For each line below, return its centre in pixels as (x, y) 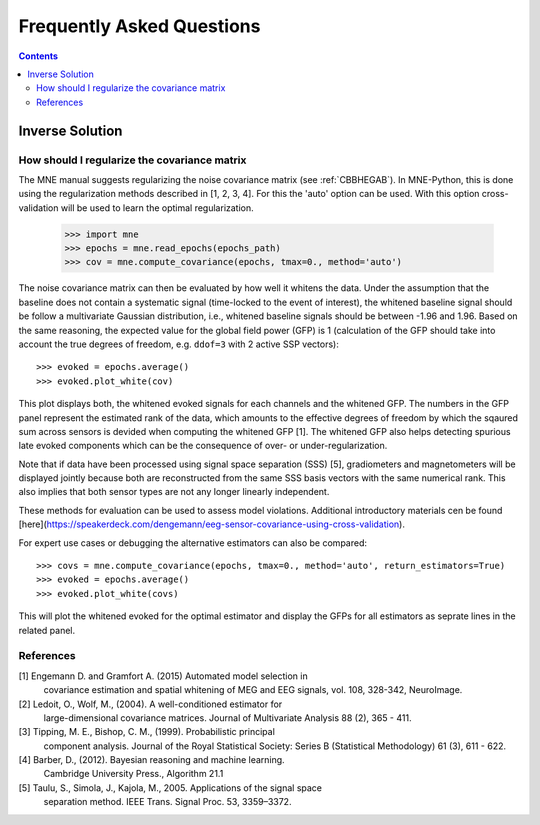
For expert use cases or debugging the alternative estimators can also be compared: (193, 542)
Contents (38, 56)
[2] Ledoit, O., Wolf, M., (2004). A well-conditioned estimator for (150, 704)
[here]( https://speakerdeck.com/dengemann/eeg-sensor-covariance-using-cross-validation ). (211, 524)
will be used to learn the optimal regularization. (157, 207)
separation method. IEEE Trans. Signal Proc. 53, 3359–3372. (167, 802)
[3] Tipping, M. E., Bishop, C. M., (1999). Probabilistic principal (146, 732)
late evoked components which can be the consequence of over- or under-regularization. (203, 446)
